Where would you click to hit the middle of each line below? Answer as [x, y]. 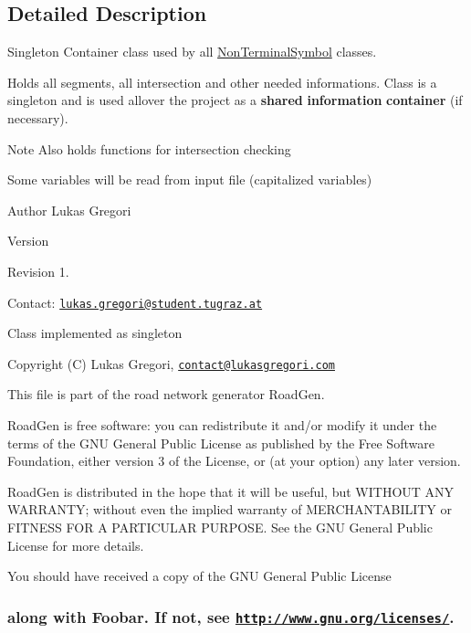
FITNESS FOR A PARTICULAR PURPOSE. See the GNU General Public [220, 527]
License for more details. [76, 545]
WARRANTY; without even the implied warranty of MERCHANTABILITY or [230, 509]
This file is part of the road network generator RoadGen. [166, 394]
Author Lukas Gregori [69, 210]
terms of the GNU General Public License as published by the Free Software [221, 443]
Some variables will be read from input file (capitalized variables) [190, 179]
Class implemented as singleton [95, 333]
